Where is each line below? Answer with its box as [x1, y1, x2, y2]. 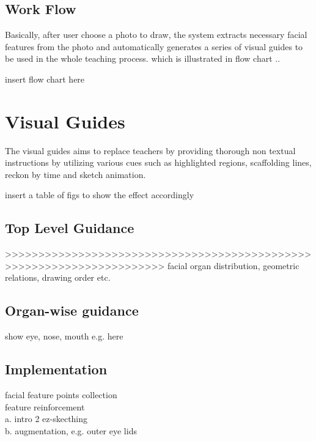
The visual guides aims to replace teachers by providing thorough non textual [5, 144, 296, 157]
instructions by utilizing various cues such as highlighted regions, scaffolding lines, [5, 156, 312, 169]
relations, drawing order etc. [5, 271, 111, 284]
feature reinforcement [5, 400, 85, 413]
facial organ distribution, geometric [167, 259, 299, 272]
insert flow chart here [5, 72, 85, 85]
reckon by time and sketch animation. [5, 168, 146, 180]
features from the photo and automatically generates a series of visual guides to [5, 40, 303, 53]
